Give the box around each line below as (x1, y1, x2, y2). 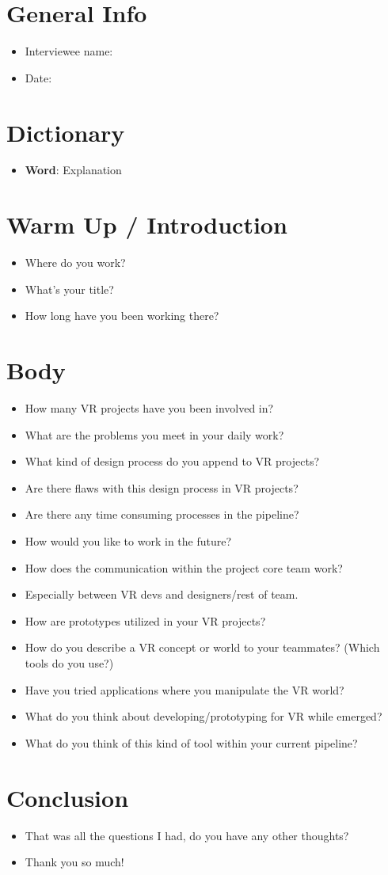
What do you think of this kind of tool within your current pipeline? (25, 734, 358, 751)
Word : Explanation (25, 162, 122, 178)
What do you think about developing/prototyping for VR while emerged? (25, 708, 382, 725)
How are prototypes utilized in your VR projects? (25, 612, 266, 629)
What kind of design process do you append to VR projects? (25, 453, 320, 470)
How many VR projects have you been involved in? (25, 400, 274, 417)
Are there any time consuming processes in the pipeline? (25, 506, 299, 523)
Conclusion (6, 781, 129, 813)
